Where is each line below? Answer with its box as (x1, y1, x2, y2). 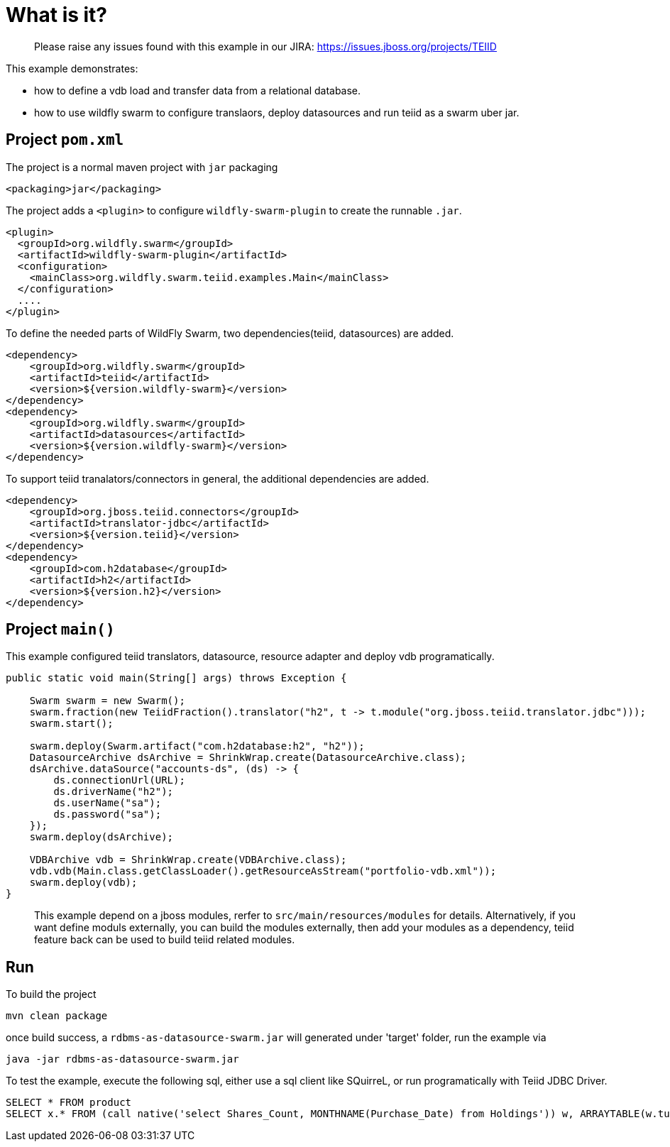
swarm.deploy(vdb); (29, 877, 138, 889)
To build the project (6, 988, 97, 1001)
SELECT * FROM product (6, 1097, 132, 1109)
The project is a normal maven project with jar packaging (6, 160, 278, 173)
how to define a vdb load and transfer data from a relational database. (34, 84, 361, 97)
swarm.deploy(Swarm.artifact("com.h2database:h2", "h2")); (29, 740, 365, 752)
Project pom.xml (6, 131, 124, 149)
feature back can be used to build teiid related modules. (34, 933, 295, 946)
